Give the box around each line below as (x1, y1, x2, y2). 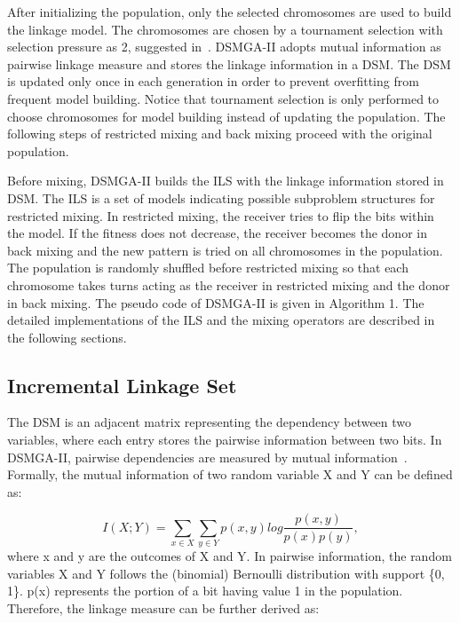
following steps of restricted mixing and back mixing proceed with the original (7, 124, 432, 143)
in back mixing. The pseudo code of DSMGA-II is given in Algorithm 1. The (7, 293, 424, 311)
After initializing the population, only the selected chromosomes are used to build (7, 3, 452, 20)
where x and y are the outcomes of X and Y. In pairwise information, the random (7, 547, 452, 565)
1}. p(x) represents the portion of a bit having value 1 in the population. (7, 581, 403, 600)
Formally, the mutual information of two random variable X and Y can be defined (7, 465, 453, 484)
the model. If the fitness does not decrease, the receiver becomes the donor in (7, 224, 427, 242)
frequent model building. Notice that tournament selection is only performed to (7, 89, 440, 107)
